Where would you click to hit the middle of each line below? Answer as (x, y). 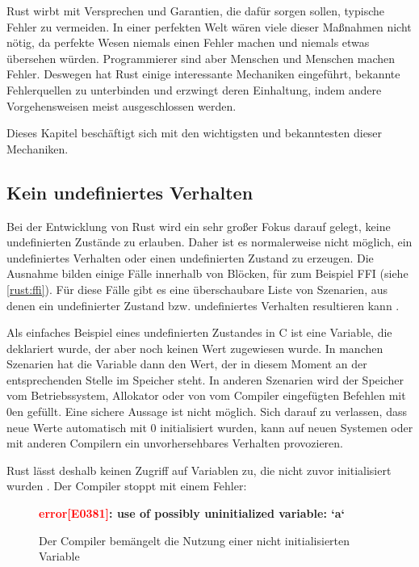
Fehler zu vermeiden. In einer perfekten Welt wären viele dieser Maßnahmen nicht (209, 26)
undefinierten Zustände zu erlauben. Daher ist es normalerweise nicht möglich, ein (209, 242)
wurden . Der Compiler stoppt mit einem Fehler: (127, 486)
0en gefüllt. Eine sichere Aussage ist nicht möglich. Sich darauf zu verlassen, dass (207, 412)
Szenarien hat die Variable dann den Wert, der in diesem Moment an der (187, 364)
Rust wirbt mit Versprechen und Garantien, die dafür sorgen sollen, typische (195, 10)
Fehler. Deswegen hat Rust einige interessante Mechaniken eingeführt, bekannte (203, 74)
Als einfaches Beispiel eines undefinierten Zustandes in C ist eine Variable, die (199, 332)
